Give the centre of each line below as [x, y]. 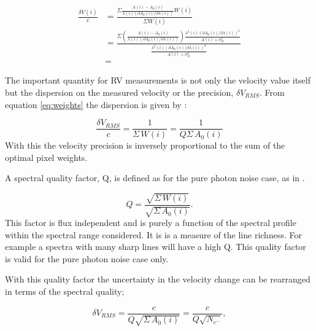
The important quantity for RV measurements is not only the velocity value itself [158, 80]
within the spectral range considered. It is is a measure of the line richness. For [153, 234]
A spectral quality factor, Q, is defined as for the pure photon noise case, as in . [155, 178]
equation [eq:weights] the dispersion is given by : [96, 104]
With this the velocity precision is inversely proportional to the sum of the [145, 145]
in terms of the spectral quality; [65, 291]
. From [272, 92]
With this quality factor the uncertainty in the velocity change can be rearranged [158, 279]
